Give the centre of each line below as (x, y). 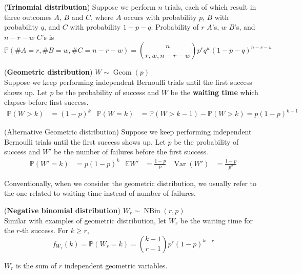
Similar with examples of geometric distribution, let (85, 220)
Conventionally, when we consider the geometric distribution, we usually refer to (130, 183)
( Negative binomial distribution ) (62, 210)
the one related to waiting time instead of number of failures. (100, 193)
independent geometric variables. (116, 265)
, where (102, 17)
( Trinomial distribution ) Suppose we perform (80, 7)
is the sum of (36, 265)
